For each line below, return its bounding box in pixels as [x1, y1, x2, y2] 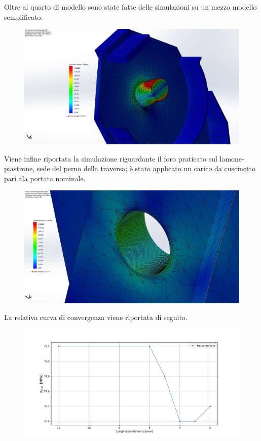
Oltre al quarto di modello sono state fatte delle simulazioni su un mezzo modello [4, 2, 257, 12]
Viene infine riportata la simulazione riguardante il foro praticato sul [4, 153, 217, 164]
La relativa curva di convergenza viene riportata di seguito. [4, 312, 188, 323]
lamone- [219, 153, 244, 164]
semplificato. [4, 11, 43, 22]
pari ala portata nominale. [4, 173, 86, 183]
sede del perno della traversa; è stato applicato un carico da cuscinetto [36, 163, 256, 174]
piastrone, [4, 163, 35, 174]
